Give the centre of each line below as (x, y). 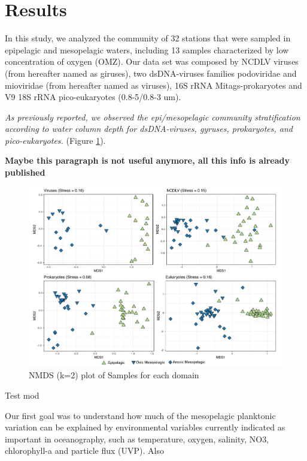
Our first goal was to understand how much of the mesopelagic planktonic (140, 415)
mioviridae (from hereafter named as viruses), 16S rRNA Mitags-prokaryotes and (153, 85)
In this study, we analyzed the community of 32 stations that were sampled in (148, 38)
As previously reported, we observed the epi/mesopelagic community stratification (153, 117)
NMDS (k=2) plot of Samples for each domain (114, 375)
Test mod (22, 395)
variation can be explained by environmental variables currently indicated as (145, 427)
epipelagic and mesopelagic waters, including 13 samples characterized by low (147, 49)
